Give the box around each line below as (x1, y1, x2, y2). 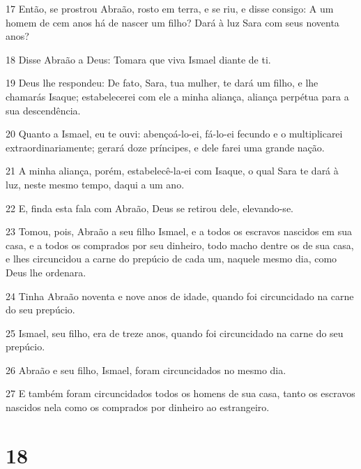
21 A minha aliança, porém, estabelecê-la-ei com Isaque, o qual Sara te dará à (6, 163, 339, 178)
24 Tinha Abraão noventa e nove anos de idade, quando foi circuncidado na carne (6, 288, 354, 303)
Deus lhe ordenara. (6, 265, 86, 279)
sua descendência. (6, 103, 81, 117)
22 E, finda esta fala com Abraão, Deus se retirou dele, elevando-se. (6, 200, 293, 215)
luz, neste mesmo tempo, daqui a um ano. (6, 177, 185, 191)
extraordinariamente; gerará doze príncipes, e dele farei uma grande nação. (6, 140, 325, 154)
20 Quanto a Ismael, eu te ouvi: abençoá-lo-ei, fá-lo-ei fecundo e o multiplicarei (6, 126, 343, 141)
